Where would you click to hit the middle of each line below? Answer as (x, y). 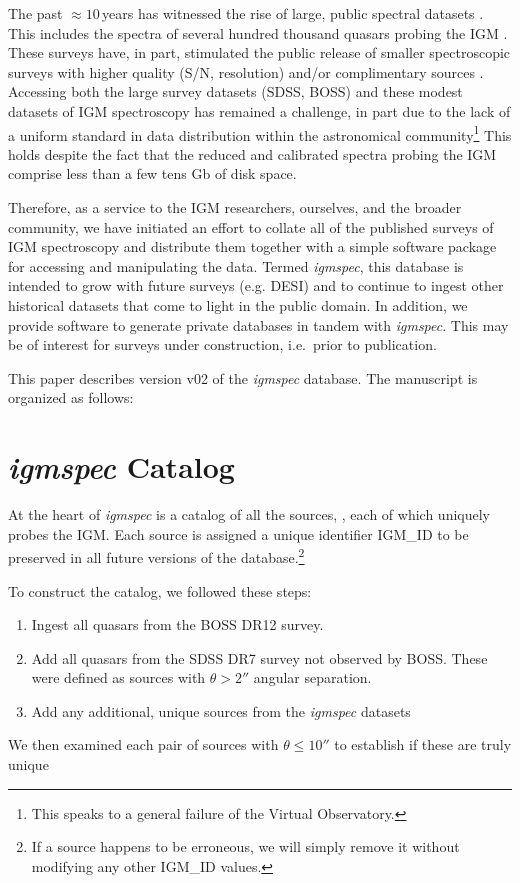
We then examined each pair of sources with (143, 744)
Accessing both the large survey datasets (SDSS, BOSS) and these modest (235, 91)
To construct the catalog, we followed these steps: (160, 590)
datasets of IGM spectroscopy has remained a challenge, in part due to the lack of (259, 110)
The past (35, 13)
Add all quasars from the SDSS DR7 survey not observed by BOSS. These (259, 657)
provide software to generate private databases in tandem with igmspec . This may (258, 324)
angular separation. (312, 677)
